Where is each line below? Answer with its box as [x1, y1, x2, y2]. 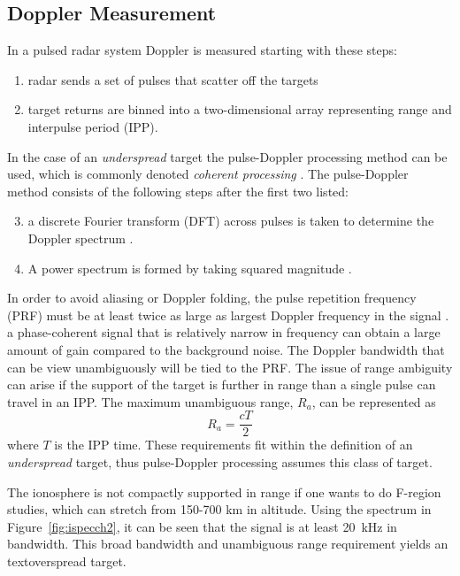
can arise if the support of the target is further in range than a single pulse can [7, 375, 436, 394]
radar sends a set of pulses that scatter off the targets [27, 70, 318, 88]
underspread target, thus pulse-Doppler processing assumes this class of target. [7, 452, 433, 471]
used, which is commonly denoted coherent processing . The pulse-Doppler [7, 165, 409, 183]
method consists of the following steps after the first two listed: [7, 181, 349, 200]
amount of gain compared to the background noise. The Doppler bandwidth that [7, 340, 445, 358]
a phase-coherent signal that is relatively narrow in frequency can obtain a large [7, 323, 441, 342]
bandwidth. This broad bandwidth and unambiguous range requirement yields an [7, 534, 448, 553]
